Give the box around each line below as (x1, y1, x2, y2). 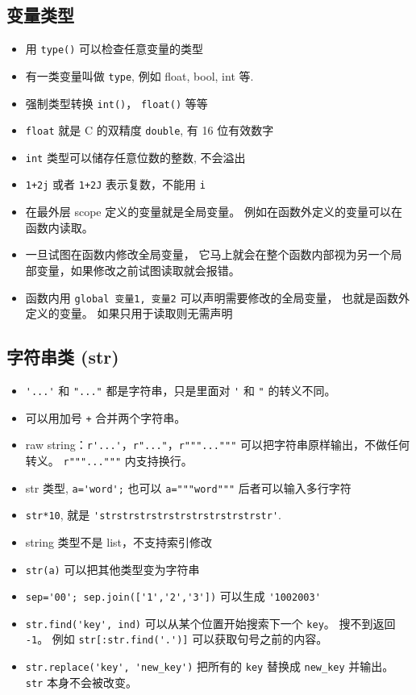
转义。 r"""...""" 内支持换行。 (25, 452, 193, 468)
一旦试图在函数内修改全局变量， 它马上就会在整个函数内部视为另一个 (25, 246, 391, 263)
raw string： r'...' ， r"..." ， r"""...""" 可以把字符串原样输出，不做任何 (25, 436, 410, 453)
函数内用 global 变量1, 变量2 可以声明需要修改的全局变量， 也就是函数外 (25, 289, 410, 306)
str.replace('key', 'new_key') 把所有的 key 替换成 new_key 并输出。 (25, 658, 394, 675)
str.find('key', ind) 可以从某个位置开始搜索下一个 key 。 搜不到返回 (25, 614, 396, 631)
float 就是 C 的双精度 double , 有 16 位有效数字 (25, 122, 274, 139)
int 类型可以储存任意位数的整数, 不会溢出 (25, 148, 246, 165)
